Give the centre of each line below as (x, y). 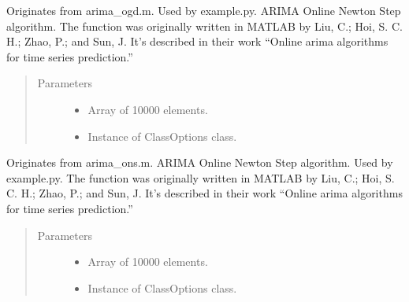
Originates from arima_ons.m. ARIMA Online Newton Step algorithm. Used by (200, 162)
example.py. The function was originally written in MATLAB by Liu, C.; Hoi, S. (201, 177)
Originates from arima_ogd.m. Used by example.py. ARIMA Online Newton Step (204, 10)
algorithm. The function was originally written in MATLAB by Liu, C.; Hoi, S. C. (204, 26)
